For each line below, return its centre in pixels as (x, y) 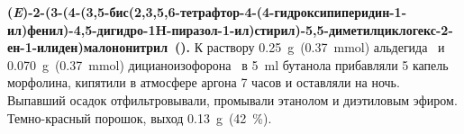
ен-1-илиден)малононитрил (88, 47)
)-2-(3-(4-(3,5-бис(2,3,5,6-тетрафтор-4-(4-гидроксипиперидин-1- (214, 12)
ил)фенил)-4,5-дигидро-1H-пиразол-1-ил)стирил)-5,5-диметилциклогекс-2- (230, 29)
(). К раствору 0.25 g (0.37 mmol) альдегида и (310, 47)
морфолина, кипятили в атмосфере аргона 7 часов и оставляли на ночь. (204, 82)
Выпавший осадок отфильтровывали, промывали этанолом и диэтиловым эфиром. (232, 99)
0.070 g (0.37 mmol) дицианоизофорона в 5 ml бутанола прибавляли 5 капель (228, 64)
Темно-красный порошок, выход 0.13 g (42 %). (140, 117)
